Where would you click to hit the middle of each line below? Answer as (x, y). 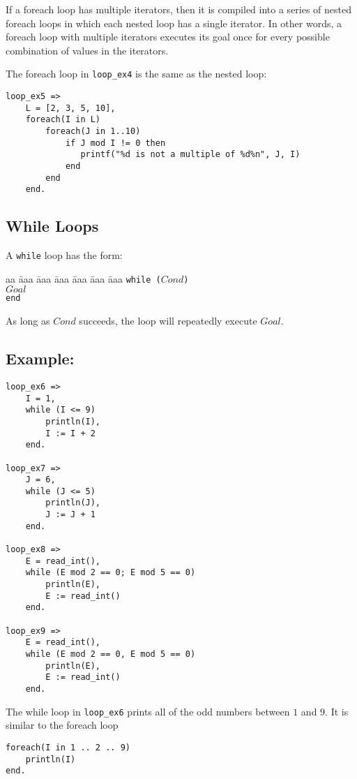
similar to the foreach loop (62, 725)
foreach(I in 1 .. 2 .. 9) (68, 747)
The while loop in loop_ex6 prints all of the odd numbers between (148, 711)
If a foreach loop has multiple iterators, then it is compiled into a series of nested (179, 9)
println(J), (73, 503)
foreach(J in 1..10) (93, 131)
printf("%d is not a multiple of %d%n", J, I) (190, 155)
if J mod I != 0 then (115, 143)
